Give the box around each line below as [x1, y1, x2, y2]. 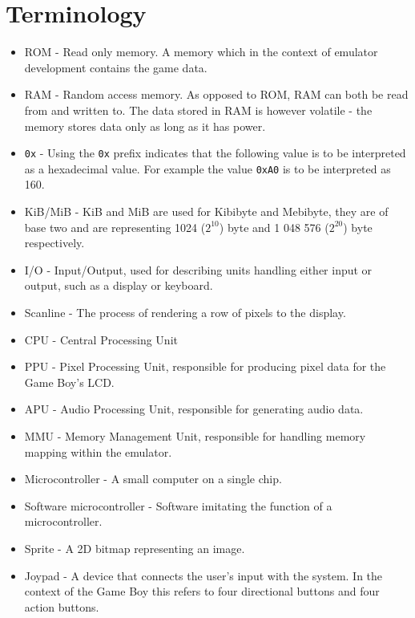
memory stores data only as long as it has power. [24, 117, 266, 134]
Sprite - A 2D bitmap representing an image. [24, 539, 245, 556]
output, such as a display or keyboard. [24, 277, 213, 294]
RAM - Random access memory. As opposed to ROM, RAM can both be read [24, 86, 409, 103]
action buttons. [24, 598, 99, 615]
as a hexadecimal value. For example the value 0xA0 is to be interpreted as [24, 160, 391, 177]
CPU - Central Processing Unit [24, 331, 178, 348]
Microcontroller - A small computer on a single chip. [24, 470, 282, 487]
